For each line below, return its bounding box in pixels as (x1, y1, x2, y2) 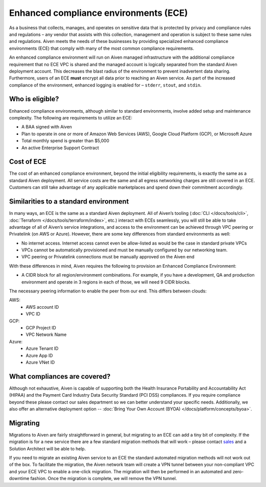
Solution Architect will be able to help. (9, 446, 86, 451)
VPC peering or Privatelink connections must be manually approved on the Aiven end (21, 254, 195, 260)
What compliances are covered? (9, 372, 111, 380)
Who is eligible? (9, 95, 59, 103)
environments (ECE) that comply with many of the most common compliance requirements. (9, 45, 195, 51)
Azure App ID (26, 352, 53, 358)
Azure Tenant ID (26, 346, 59, 352)
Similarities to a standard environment (9, 198, 129, 206)
